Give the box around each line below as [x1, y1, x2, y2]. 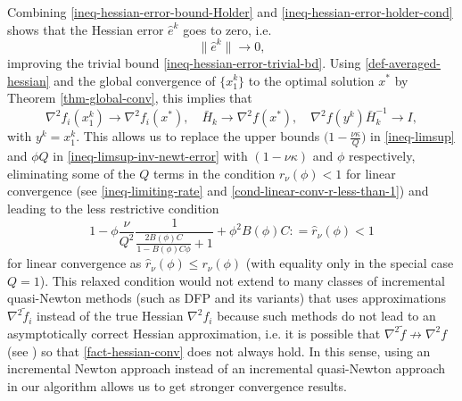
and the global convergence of [54, 71, 216, 89]
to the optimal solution [248, 71, 375, 89]
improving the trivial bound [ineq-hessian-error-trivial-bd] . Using [7, 53, 361, 71]
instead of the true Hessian [37, 306, 184, 325]
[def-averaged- [365, 53, 441, 71]
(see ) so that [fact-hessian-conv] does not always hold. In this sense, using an [7, 341, 431, 360]
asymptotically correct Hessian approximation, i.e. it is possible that [7, 323, 381, 342]
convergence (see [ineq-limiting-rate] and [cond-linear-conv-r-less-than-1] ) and [7, 181, 429, 200]
